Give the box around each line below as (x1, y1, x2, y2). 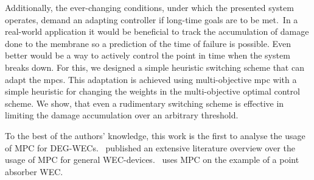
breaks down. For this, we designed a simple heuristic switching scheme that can (5, 60, 304, 73)
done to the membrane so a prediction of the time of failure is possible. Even (5, 37, 291, 49)
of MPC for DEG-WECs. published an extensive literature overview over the (5, 141, 295, 154)
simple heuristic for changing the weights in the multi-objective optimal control (5, 85, 300, 98)
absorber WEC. (5, 165, 63, 178)
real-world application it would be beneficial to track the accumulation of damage (5, 25, 309, 38)
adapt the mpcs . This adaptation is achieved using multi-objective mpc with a (5, 73, 297, 85)
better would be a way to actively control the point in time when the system (5, 49, 290, 62)
